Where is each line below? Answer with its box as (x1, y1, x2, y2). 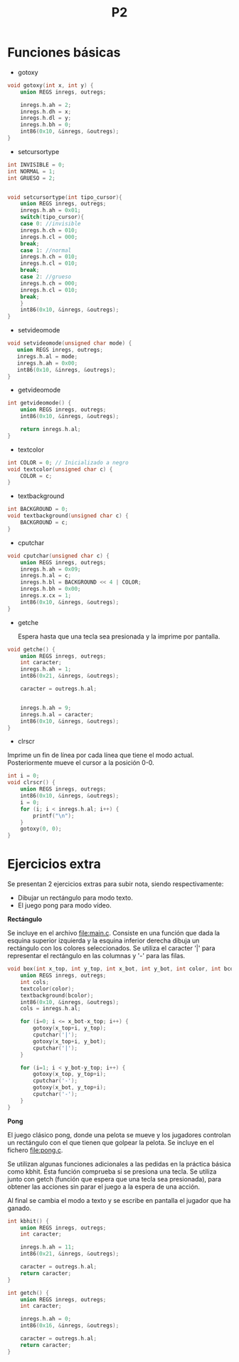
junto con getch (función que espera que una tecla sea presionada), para (7, 1174, 222, 1183)
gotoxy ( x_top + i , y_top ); (33, 1025, 107, 1032)
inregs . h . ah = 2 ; (20, 101, 72, 108)
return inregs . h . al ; (20, 426, 81, 433)
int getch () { (7, 1289, 50, 1296)
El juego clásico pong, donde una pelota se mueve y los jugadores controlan (7, 1130, 231, 1139)
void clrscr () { (7, 779, 55, 786)
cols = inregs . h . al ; (20, 1005, 81, 1012)
